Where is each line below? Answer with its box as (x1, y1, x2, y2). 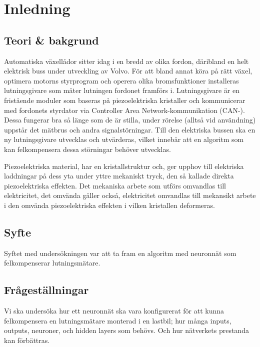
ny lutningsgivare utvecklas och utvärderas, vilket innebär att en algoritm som (4, 134, 244, 144)
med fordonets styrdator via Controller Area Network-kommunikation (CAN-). (4, 104, 245, 115)
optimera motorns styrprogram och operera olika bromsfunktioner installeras (4, 75, 239, 85)
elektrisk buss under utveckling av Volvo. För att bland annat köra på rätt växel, (4, 65, 252, 76)
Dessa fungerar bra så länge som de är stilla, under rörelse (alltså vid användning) (4, 114, 256, 125)
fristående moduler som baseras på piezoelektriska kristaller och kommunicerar (4, 94, 245, 105)
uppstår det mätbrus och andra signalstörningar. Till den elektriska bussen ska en (4, 124, 255, 134)
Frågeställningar (4, 282, 89, 297)
